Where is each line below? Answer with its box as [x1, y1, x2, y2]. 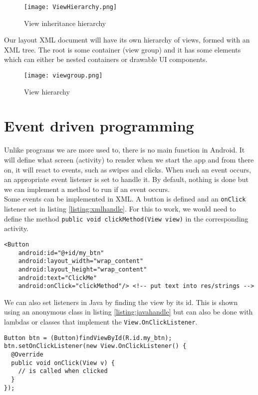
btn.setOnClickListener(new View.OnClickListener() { [4, 342, 187, 350]
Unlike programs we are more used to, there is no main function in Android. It [4, 144, 245, 155]
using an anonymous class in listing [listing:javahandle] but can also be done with [4, 306, 253, 317]
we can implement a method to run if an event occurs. [4, 183, 170, 194]
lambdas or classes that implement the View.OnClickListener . [4, 316, 198, 326]
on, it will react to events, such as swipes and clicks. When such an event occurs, [4, 164, 251, 174]
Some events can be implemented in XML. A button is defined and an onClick [4, 193, 246, 204]
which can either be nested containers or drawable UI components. [4, 54, 208, 64]
